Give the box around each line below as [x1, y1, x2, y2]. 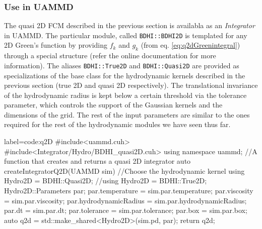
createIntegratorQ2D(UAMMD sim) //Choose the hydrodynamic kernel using [4, 165, 245, 176]
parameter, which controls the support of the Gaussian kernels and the [4, 99, 223, 110]
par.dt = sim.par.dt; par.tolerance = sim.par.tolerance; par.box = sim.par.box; [4, 205, 247, 215]
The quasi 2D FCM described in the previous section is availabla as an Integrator [4, 20, 255, 31]
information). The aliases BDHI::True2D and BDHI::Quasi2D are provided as [4, 60, 239, 70]
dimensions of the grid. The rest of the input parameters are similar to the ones [4, 109, 250, 120]
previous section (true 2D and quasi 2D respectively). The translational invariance [4, 80, 258, 90]
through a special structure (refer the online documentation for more [4, 50, 216, 61]
